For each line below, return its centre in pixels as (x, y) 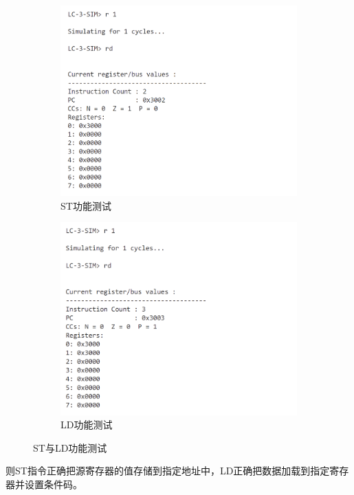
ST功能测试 (86, 205)
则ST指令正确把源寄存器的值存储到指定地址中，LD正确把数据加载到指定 (168, 471)
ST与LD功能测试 (70, 447)
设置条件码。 (53, 484)
